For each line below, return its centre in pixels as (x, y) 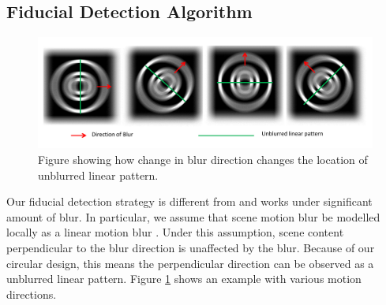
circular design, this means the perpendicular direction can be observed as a (190, 263)
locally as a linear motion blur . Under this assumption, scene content (175, 232)
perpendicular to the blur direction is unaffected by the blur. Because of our (191, 247)
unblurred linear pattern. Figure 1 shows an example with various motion (184, 279)
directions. (32, 294)
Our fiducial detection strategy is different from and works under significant (189, 201)
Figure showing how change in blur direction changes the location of (203, 159)
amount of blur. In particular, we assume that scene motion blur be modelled (193, 216)
